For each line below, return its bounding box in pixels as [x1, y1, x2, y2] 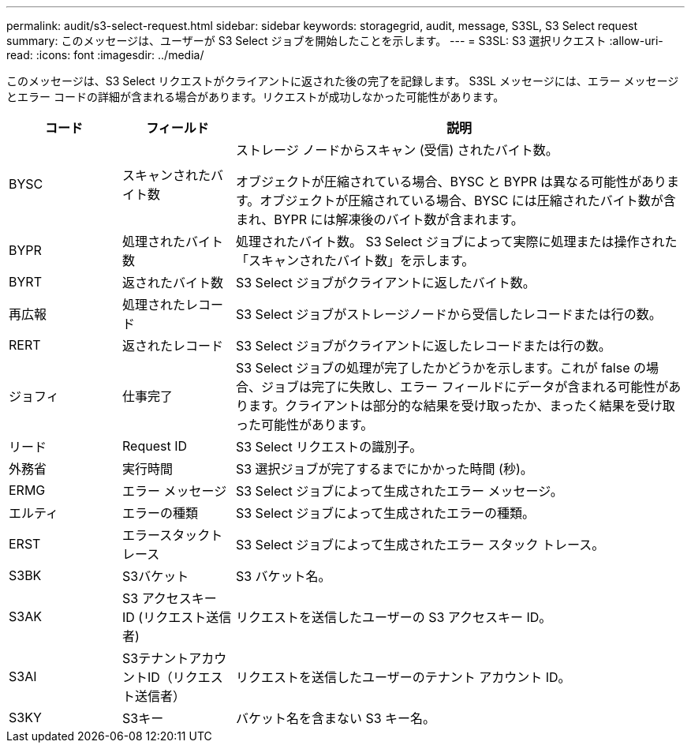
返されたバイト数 [121, 275, 223, 290]
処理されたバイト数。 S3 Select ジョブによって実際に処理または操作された [235, 234, 678, 249]
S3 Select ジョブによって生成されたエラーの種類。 [235, 505, 536, 521]
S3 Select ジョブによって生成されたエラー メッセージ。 [235, 483, 563, 499]
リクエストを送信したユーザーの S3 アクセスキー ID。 [235, 609, 552, 625]
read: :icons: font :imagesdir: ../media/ [6, 48, 204, 62]
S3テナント [121, 650, 189, 666]
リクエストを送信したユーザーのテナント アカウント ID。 [235, 669, 571, 685]
